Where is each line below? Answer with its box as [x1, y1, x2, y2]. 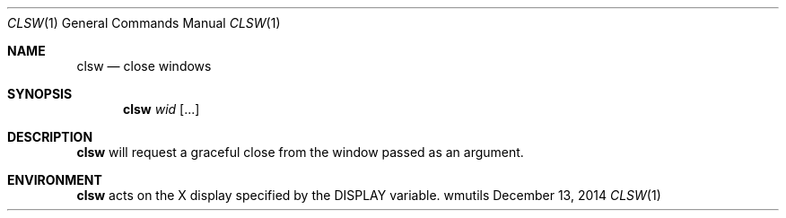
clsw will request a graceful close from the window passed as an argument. [76, 144, 524, 160]
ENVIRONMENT [7, 172, 102, 187]
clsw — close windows [76, 58, 212, 74]
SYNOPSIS [7, 86, 73, 101]
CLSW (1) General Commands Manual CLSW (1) [7, 15, 281, 31]
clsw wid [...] [123, 101, 200, 117]
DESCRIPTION [7, 129, 93, 144]
